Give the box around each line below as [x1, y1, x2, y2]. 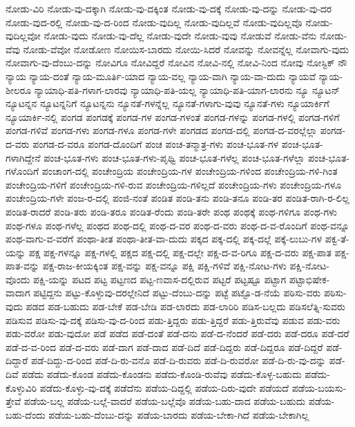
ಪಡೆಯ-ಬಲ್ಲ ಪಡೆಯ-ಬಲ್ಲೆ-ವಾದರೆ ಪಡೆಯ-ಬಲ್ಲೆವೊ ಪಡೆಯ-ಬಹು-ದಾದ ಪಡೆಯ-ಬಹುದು [23, 394, 306, 408]
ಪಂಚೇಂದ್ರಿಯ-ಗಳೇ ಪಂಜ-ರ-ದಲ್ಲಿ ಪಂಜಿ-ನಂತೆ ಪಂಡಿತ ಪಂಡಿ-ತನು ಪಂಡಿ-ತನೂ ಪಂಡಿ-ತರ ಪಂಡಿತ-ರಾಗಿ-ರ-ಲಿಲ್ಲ [6, 191, 349, 205]
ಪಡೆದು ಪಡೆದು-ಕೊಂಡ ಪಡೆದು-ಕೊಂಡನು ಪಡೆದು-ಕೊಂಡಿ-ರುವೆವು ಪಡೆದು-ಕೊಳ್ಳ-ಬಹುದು [21, 367, 302, 381]
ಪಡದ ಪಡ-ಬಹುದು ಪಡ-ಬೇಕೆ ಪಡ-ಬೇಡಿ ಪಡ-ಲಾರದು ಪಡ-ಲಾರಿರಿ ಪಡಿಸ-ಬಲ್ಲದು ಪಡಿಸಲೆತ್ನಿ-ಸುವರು [26, 299, 345, 314]
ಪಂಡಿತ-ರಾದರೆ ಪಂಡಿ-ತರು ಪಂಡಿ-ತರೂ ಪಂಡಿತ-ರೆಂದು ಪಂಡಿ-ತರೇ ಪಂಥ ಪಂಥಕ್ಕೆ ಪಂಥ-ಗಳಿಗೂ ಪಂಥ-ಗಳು [6, 204, 338, 218]
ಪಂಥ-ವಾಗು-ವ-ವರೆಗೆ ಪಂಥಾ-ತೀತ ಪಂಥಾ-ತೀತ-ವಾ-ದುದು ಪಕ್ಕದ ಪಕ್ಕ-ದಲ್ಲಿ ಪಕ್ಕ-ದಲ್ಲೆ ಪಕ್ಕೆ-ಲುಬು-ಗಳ [6, 231, 322, 246]
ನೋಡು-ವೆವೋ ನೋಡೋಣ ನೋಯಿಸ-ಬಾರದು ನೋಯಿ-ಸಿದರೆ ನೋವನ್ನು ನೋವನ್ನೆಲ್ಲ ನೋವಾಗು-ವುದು [23, 41, 349, 56]
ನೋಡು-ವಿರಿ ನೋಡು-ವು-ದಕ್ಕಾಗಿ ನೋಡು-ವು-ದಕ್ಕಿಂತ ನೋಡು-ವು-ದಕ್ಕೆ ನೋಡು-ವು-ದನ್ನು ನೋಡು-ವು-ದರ [6, 1, 332, 15]
